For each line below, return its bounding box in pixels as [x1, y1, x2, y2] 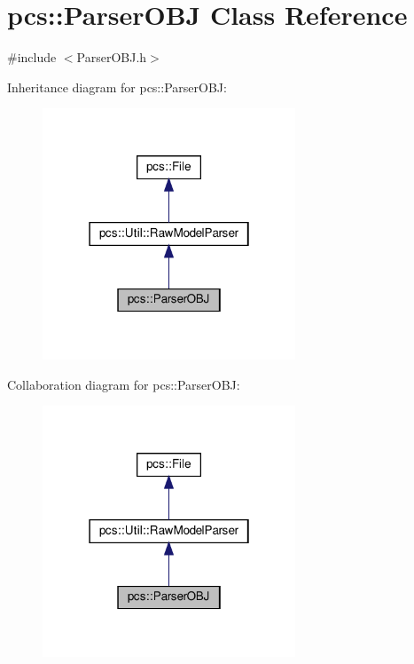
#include [7, 48, 57, 67]
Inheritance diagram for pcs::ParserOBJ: [7, 77, 227, 96]
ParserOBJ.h [76, 48, 147, 67]
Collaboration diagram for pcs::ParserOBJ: [7, 375, 240, 393]
